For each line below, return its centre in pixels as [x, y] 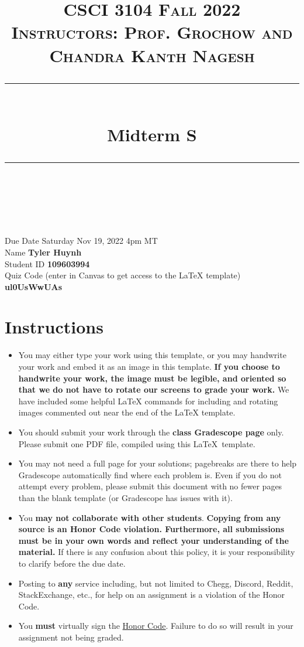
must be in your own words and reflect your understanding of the [153, 540]
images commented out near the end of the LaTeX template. [127, 412]
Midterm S [152, 134]
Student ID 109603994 [47, 263]
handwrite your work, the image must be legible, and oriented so [152, 378]
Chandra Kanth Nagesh [152, 55]
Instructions [54, 327]
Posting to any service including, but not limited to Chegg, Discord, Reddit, [156, 583]
